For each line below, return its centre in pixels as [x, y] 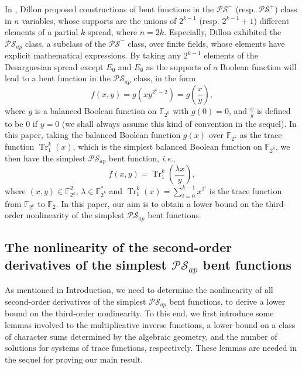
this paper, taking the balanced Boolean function [93, 135]
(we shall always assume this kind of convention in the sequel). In [179, 123]
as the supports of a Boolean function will [221, 66]
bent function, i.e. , [142, 158]
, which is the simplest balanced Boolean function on [167, 146]
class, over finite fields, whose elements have [206, 43]
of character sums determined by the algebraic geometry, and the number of [141, 336]
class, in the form [165, 78]
